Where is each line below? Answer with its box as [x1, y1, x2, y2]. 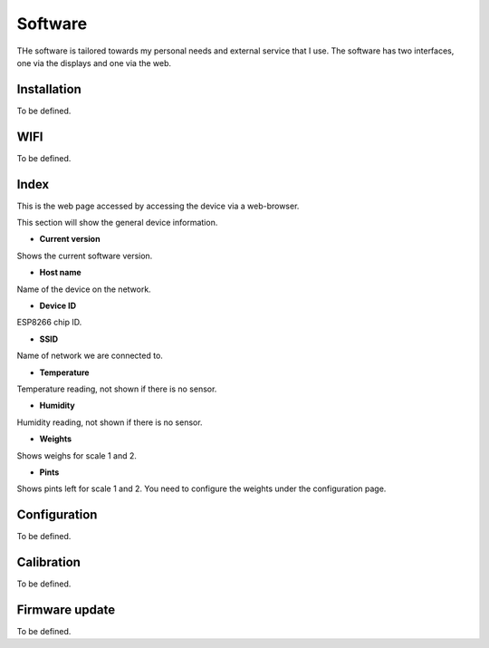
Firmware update [16, 602, 116, 617]
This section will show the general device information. [16, 218, 218, 228]
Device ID [39, 300, 77, 311]
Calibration [16, 555, 81, 570]
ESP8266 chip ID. [16, 317, 82, 328]
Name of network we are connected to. [16, 350, 163, 362]
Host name [39, 267, 81, 278]
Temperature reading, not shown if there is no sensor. [16, 383, 217, 394]
